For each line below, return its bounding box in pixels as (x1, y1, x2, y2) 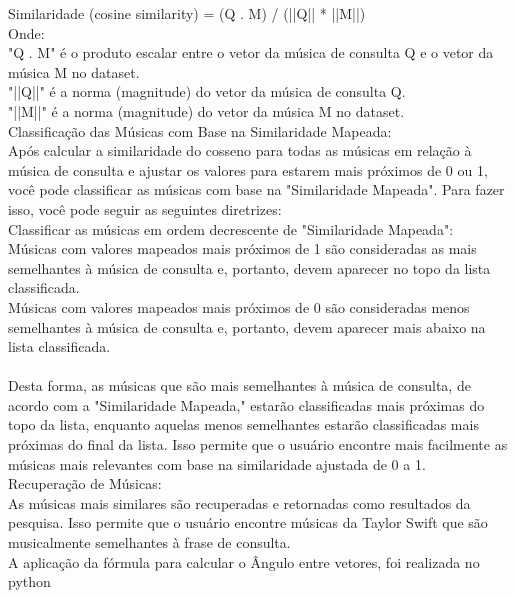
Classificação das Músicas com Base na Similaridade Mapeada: (8, 120, 392, 141)
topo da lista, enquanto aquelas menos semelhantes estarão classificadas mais (8, 414, 479, 435)
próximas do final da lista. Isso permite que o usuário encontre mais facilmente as (8, 434, 508, 455)
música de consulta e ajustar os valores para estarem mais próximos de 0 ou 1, (8, 159, 488, 180)
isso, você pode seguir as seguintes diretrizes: (8, 198, 282, 219)
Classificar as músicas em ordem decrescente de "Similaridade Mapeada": (8, 218, 454, 239)
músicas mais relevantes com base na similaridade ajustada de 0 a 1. (8, 453, 426, 474)
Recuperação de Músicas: (8, 473, 162, 494)
